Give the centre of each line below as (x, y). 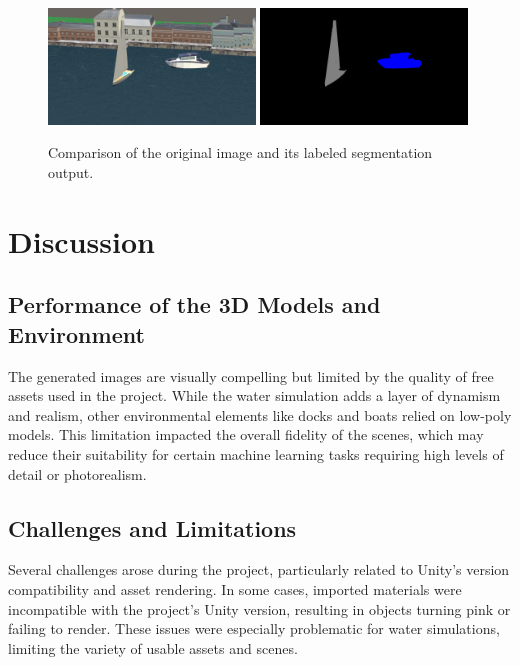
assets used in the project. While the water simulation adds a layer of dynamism (254, 395)
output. (71, 172)
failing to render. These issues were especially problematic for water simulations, (254, 628)
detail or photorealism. (77, 473)
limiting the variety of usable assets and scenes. (153, 647)
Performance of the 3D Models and (194, 304)
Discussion (81, 240)
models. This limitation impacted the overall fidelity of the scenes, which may (246, 434)
